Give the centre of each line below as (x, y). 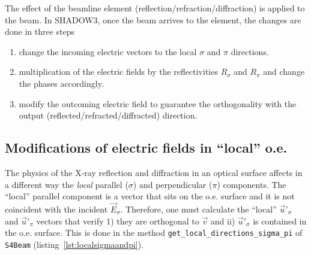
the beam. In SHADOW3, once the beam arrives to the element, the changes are (153, 19)
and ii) (223, 221)
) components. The (252, 184)
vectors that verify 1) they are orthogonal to (118, 221)
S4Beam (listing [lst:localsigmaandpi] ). (74, 244)
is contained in (280, 221)
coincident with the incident (56, 209)
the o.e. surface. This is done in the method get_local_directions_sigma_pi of (154, 233)
